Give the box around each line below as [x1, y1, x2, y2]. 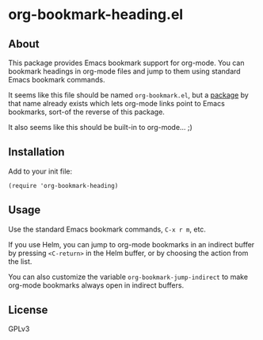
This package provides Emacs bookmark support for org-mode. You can [8, 58, 245, 67]
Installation [8, 145, 65, 159]
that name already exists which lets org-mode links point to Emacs [8, 99, 226, 108]
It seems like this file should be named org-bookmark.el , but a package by [8, 90, 250, 100]
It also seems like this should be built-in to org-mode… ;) [8, 123, 192, 132]
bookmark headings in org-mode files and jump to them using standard [8, 67, 241, 76]
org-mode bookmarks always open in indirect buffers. [8, 280, 185, 290]
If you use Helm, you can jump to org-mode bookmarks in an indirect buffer [8, 239, 255, 249]
